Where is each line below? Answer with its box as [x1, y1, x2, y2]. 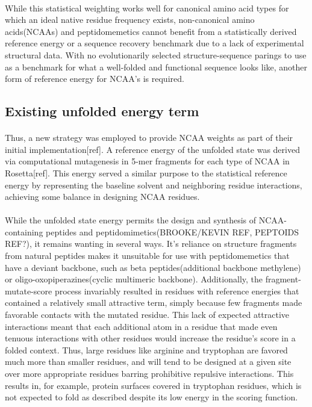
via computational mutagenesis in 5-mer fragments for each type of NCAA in [5, 155, 290, 167]
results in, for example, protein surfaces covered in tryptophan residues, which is [5, 379, 302, 391]
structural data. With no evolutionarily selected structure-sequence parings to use [5, 48, 307, 61]
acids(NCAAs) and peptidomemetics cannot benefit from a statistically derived [5, 25, 297, 37]
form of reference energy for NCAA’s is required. [5, 72, 184, 85]
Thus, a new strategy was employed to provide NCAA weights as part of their [5, 131, 293, 144]
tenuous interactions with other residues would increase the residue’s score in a [5, 332, 296, 344]
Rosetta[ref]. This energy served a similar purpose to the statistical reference [5, 166, 287, 179]
